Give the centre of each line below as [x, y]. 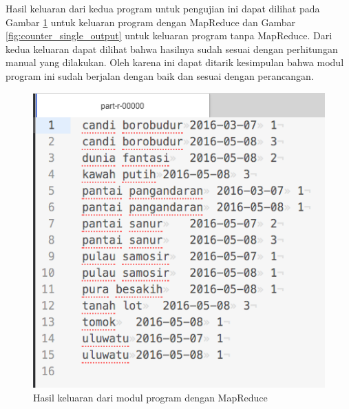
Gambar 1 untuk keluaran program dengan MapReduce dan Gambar [151, 22]
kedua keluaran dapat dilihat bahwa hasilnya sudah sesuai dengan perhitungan [172, 49]
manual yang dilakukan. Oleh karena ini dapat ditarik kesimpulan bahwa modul [175, 62]
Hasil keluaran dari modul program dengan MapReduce [150, 397]
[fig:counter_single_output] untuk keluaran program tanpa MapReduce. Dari [169, 35]
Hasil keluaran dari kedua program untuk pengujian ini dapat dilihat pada [163, 8]
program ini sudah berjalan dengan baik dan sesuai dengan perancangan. [160, 75]
